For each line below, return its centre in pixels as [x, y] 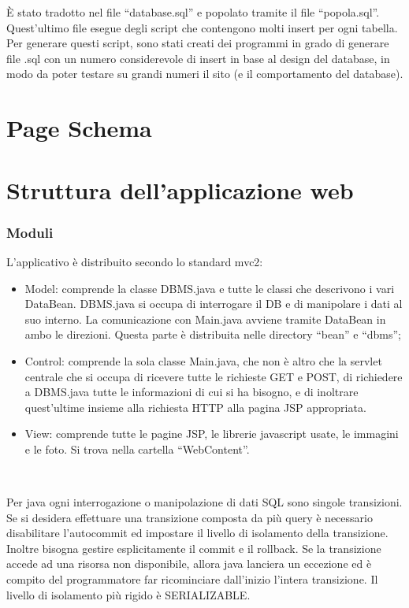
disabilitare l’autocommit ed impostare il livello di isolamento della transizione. [197, 533]
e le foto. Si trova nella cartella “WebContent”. [137, 449]
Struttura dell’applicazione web [180, 189]
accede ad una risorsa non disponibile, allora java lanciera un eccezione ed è [189, 564]
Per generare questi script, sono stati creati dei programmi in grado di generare [198, 43]
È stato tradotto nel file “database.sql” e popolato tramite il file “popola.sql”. [193, 12]
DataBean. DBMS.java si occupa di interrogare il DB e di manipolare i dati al [214, 304]
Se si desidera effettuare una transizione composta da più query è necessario [190, 517]
